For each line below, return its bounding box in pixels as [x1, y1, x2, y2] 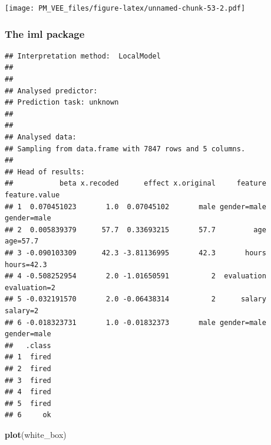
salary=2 [5, 306, 39, 315]
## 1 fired [5, 353, 51, 362]
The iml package [5, 26, 85, 41]
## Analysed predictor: [5, 86, 98, 95]
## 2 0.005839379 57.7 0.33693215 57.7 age [5, 225, 266, 234]
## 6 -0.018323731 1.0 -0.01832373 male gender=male [5, 318, 266, 327]
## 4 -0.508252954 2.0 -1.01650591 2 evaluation [5, 272, 266, 281]
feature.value [5, 191, 60, 199]
